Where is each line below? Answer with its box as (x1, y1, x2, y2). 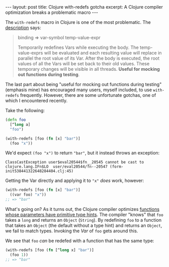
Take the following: (5, 108, 45, 113)
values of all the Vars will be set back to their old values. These (17, 61, 150, 67)
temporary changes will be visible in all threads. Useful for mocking (17, 66, 160, 72)
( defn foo (5, 117, 26, 122)
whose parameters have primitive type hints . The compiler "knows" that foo (5, 211, 163, 218)
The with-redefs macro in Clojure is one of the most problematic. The (5, 19, 151, 25)
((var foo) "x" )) (10, 192, 47, 197)
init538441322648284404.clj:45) (5, 169, 74, 174)
